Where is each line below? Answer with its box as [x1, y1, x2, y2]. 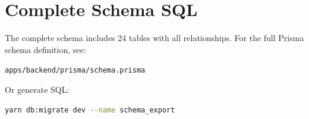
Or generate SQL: [5, 83, 70, 95]
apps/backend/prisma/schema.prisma [5, 66, 146, 75]
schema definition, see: [5, 43, 86, 55]
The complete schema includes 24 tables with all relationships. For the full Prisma [5, 32, 304, 44]
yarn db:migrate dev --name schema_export [5, 105, 175, 114]
